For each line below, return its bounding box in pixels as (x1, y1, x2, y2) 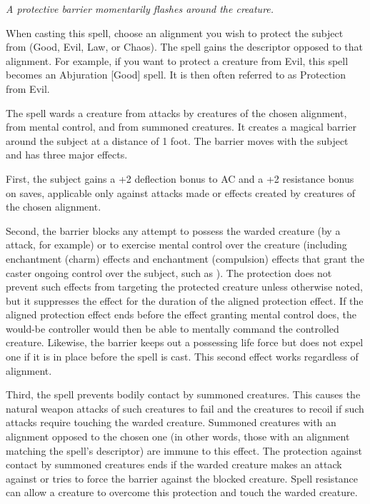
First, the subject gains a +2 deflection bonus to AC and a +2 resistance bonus (6, 171, 354, 186)
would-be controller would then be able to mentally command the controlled (6, 321, 339, 336)
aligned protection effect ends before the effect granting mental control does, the (6, 307, 357, 322)
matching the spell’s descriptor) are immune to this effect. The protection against (6, 443, 363, 458)
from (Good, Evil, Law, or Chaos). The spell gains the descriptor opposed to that (6, 39, 363, 54)
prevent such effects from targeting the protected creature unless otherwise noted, (6, 279, 363, 294)
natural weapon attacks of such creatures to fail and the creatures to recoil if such (6, 400, 364, 415)
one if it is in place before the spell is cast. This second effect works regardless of (6, 349, 359, 364)
